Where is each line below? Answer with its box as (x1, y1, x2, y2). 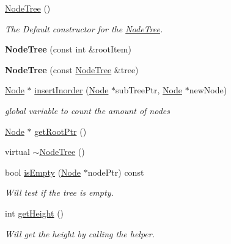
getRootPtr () (34, 124, 87, 137)
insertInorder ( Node (34, 84, 109, 96)
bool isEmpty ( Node (5, 165, 81, 178)
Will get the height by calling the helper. (5, 227, 155, 240)
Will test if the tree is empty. (5, 186, 114, 199)
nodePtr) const (87, 165, 144, 178)
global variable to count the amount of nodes (5, 104, 170, 117)
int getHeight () (5, 206, 64, 219)
